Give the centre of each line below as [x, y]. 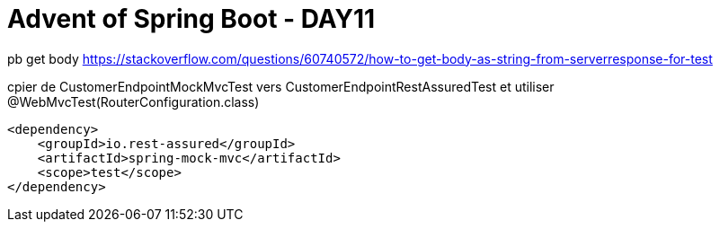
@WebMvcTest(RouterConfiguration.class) [133, 101]
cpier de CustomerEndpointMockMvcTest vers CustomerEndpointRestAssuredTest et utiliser [281, 86]
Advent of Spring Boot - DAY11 [191, 19]
